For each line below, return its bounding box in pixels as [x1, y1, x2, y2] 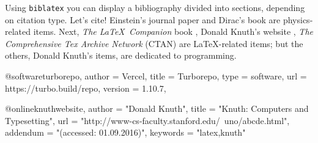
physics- [283, 13, 313, 26]
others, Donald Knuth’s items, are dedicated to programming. [5, 49, 237, 62]
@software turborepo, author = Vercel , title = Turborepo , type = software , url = [5, 70, 307, 82]
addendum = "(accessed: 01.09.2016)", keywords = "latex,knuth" [5, 126, 246, 139]
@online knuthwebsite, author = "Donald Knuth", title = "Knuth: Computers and [5, 102, 309, 115]
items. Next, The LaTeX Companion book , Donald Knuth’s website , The [33, 25, 313, 38]
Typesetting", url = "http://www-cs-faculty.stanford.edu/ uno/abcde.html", [5, 114, 290, 127]
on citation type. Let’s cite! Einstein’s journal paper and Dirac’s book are [5, 13, 281, 26]
